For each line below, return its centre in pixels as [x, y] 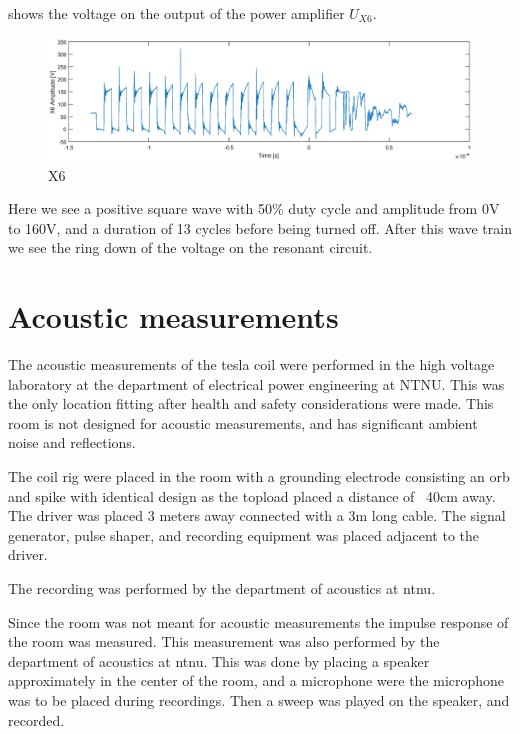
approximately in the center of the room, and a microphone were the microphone [256, 680]
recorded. [36, 719]
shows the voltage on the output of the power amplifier [176, 13]
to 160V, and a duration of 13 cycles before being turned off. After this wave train [260, 227]
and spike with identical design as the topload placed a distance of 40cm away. [252, 495]
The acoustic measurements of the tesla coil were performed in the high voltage [251, 364]
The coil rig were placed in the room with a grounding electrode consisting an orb [259, 476]
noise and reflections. [72, 442]
